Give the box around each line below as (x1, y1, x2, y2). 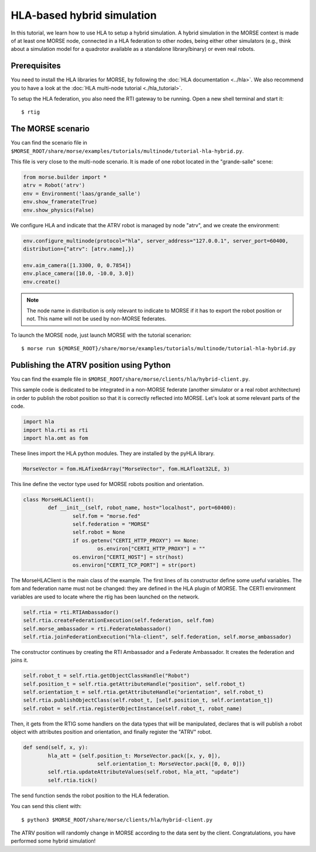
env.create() (23, 278, 61, 285)
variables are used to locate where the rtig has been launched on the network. (11, 593, 200, 600)
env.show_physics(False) (23, 207, 95, 213)
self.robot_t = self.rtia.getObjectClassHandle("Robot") (23, 672, 190, 679)
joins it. (11, 656, 29, 664)
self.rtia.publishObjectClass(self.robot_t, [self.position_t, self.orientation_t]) (23, 697, 273, 704)
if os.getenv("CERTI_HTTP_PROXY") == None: (72, 537, 200, 544)
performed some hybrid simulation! (11, 837, 96, 844)
